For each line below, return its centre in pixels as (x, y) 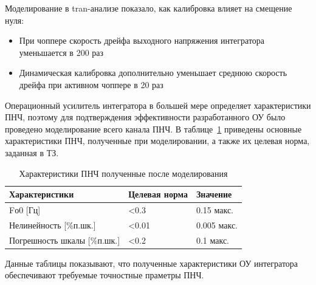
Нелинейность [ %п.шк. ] (53, 225)
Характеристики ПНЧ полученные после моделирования (123, 173)
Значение (214, 194)
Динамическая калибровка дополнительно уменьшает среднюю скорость (153, 73)
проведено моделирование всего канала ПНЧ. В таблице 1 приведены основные (153, 129)
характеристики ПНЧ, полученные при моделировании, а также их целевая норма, (157, 141)
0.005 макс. (217, 225)
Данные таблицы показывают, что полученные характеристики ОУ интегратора (152, 263)
